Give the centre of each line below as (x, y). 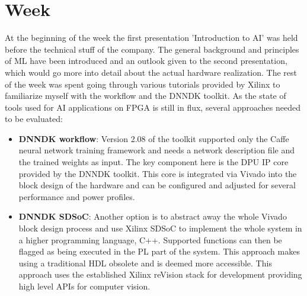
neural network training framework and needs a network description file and (156, 150)
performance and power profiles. (77, 196)
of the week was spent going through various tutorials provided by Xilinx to (143, 84)
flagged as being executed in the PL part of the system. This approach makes (159, 251)
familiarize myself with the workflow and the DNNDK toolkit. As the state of (145, 96)
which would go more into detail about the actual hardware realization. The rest (151, 72)
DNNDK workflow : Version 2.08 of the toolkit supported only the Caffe (154, 138)
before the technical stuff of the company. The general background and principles (152, 49)
